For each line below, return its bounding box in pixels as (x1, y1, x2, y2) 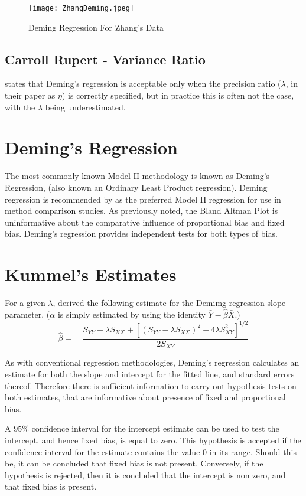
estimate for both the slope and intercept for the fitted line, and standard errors (5, 368, 295, 380)
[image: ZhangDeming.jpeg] (28, 4, 134, 12)
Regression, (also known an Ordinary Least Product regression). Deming (5, 181, 268, 193)
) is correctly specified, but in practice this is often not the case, (61, 89, 294, 102)
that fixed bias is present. (5, 480, 97, 492)
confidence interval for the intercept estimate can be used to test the (31, 422, 279, 435)
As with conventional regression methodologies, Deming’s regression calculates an (5, 356, 300, 368)
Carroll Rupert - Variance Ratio (5, 50, 206, 68)
